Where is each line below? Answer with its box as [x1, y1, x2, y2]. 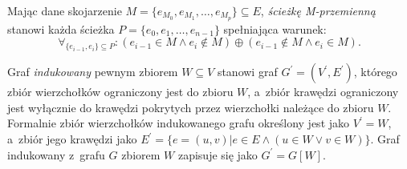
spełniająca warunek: [223, 20, 327, 37]
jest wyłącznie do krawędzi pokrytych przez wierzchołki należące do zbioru [7, 99, 374, 115]
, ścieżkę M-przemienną [260, 2, 376, 18]
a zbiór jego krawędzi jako [7, 131, 137, 147]
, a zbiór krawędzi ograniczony [247, 83, 399, 100]
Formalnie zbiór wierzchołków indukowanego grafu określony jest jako [7, 115, 350, 131]
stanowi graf [217, 63, 278, 80]
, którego [353, 63, 397, 80]
